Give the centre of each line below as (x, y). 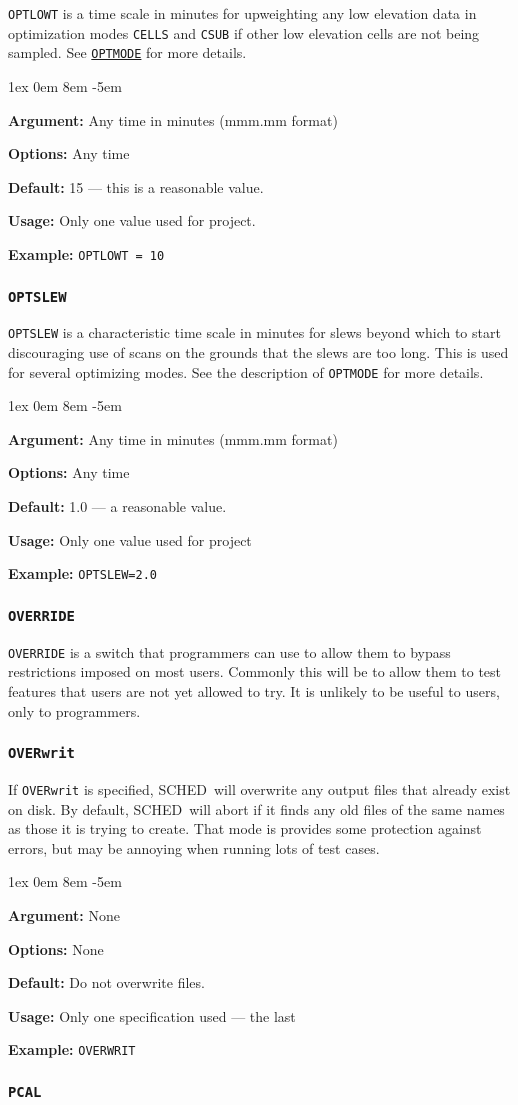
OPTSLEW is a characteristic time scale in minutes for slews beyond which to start (254, 332)
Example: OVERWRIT (72, 1049)
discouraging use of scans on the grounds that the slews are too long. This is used (258, 352)
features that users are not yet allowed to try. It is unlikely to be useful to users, (254, 690)
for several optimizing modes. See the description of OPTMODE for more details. (246, 371)
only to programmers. (74, 710)
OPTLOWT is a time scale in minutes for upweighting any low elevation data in (242, 13)
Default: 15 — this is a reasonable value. (136, 186)
